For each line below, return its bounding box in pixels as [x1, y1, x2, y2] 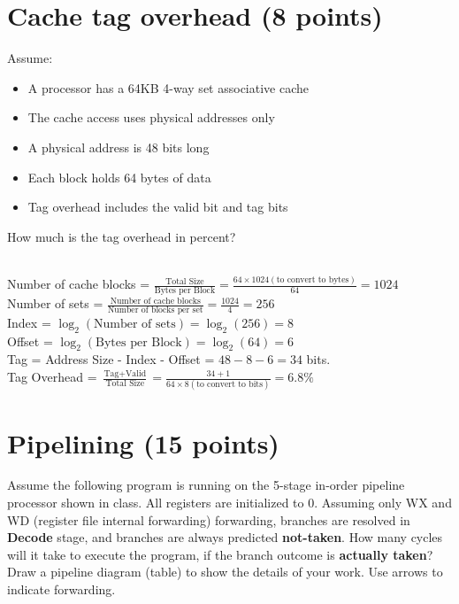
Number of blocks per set [107, 305, 203, 314]
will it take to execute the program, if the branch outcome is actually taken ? [7, 545, 433, 563]
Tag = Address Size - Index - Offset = [7, 350, 215, 368]
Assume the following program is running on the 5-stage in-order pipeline [7, 476, 405, 494]
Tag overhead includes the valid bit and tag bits [27, 197, 288, 216]
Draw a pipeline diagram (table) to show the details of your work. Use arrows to [7, 562, 443, 581]
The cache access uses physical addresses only [27, 108, 275, 127]
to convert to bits [196, 380, 264, 390]
